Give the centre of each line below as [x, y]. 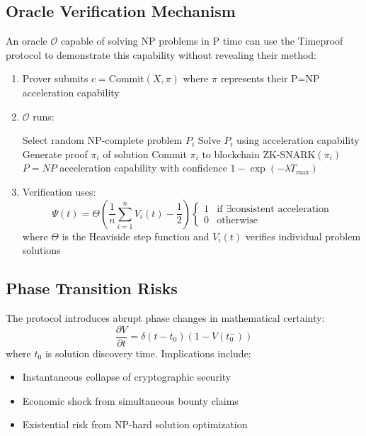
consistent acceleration [280, 209]
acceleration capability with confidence [143, 168]
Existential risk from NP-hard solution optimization [135, 424]
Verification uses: [59, 191]
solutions [41, 250]
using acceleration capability [298, 140]
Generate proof [55, 153]
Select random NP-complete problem [102, 140]
